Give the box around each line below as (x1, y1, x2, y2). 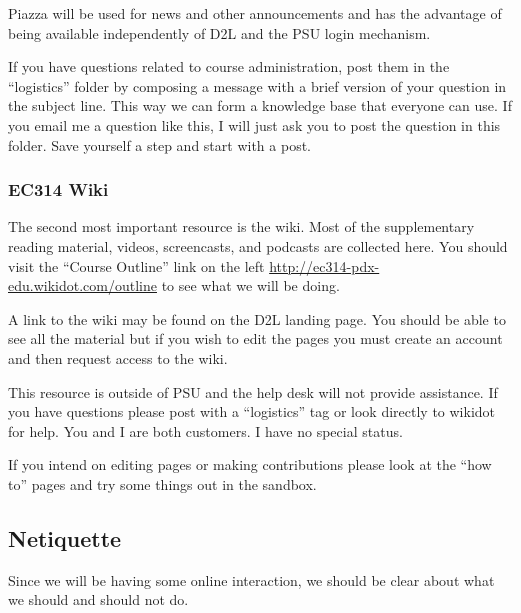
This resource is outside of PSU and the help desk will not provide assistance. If (8, 381, 498, 402)
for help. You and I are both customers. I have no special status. (8, 420, 403, 441)
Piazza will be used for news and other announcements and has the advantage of (8, 3, 502, 23)
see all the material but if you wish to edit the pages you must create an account (8, 328, 503, 349)
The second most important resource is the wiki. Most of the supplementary (8, 216, 475, 237)
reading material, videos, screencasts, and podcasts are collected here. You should (8, 235, 508, 256)
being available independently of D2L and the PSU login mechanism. (8, 22, 431, 43)
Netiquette (8, 522, 122, 553)
